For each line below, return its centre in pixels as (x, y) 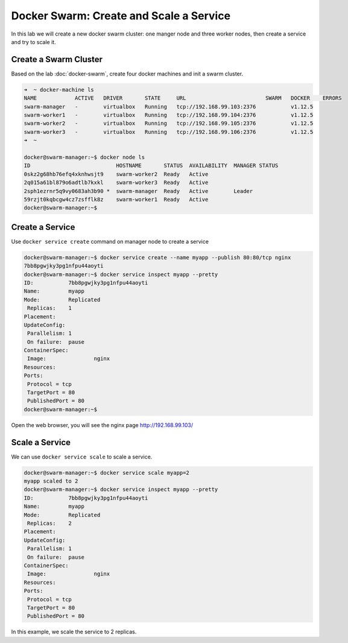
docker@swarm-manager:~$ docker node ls (84, 157)
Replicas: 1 (50, 308)
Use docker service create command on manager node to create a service (110, 241)
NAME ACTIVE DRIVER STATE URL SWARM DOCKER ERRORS (183, 98)
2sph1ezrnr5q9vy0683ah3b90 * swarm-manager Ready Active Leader (138, 191)
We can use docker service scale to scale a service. (82, 457)
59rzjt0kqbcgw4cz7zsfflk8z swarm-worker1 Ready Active (116, 199)
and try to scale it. (34, 42)
